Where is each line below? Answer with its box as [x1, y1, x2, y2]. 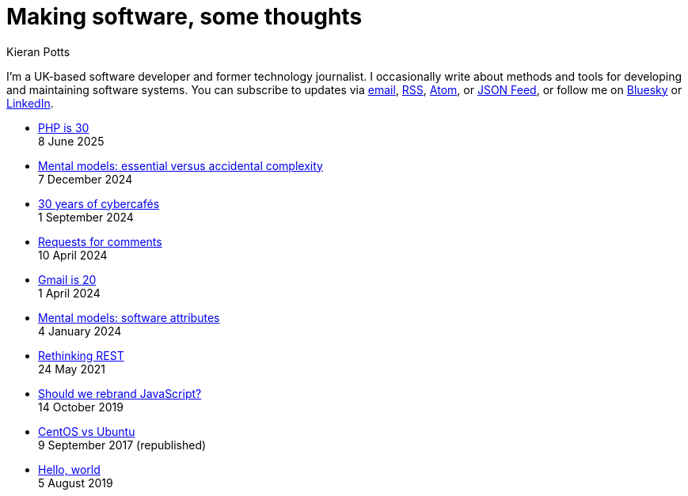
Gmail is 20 [38, 272, 97, 286]
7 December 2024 [38, 172, 133, 186]
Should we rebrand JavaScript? [38, 386, 202, 400]
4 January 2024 [38, 324, 122, 338]
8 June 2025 [38, 134, 105, 148]
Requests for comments [38, 234, 162, 248]
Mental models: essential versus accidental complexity [38, 158, 323, 172]
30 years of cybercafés [38, 196, 160, 210]
